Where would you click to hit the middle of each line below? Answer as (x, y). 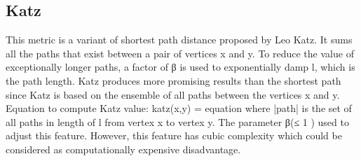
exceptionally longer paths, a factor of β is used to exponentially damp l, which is (180, 67)
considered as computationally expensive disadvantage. (123, 149)
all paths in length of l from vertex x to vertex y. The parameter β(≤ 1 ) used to (177, 121)
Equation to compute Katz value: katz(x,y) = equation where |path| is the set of (179, 108)
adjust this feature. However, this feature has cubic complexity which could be (174, 135)
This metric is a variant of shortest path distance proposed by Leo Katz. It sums (179, 40)
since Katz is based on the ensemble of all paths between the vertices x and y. (173, 94)
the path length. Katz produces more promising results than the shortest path (173, 80)
